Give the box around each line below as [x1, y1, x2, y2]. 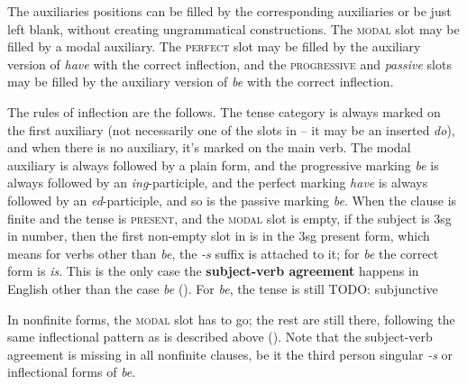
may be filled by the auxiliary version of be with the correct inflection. [7, 72, 394, 91]
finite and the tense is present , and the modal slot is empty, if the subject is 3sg [7, 208, 452, 227]
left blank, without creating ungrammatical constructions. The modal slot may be [7, 19, 460, 38]
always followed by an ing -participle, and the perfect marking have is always [7, 173, 428, 192]
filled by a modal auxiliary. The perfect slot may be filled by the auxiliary [7, 37, 421, 56]
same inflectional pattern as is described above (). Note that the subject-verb [7, 327, 433, 346]
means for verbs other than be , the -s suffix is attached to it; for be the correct [7, 243, 439, 262]
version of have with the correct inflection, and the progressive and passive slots [7, 54, 452, 73]
